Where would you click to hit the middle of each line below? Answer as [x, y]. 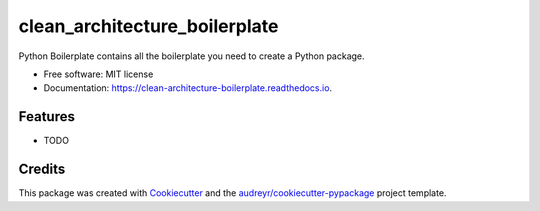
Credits [42, 169]
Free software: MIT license [98, 74]
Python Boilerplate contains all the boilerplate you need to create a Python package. [191, 56]
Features [46, 116]
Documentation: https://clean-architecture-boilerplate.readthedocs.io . [188, 88]
